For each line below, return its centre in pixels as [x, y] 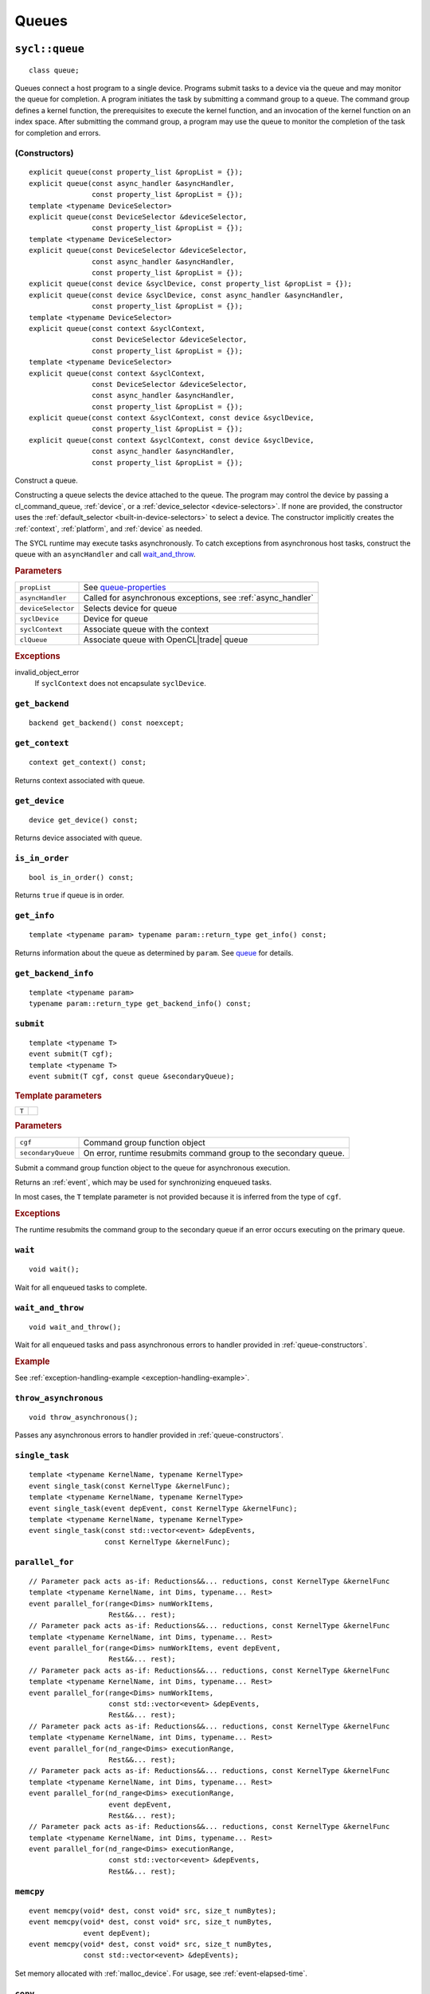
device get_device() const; [84, 820]
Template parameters [59, 1095]
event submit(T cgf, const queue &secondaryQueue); [132, 1076]
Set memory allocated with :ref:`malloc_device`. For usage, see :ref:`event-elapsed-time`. [161, 1973]
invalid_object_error [47, 672]
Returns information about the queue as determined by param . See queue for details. [154, 952]
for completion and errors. [58, 132]
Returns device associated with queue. [78, 838]
